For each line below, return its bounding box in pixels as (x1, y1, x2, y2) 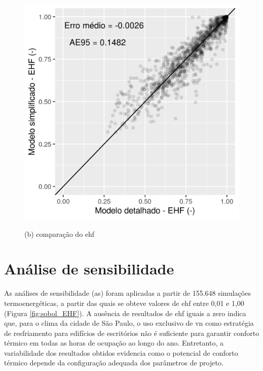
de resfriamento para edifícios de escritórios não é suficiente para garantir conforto (4, 327, 259, 338)
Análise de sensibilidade (4, 258, 174, 279)
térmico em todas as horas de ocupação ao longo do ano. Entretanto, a (4, 337, 223, 348)
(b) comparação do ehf (24, 228, 95, 239)
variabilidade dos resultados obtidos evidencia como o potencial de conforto (4, 347, 238, 358)
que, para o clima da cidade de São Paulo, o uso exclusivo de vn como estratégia (4, 318, 254, 328)
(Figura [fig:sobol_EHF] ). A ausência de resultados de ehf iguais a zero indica (4, 307, 246, 318)
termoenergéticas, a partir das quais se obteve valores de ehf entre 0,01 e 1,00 (4, 297, 244, 308)
